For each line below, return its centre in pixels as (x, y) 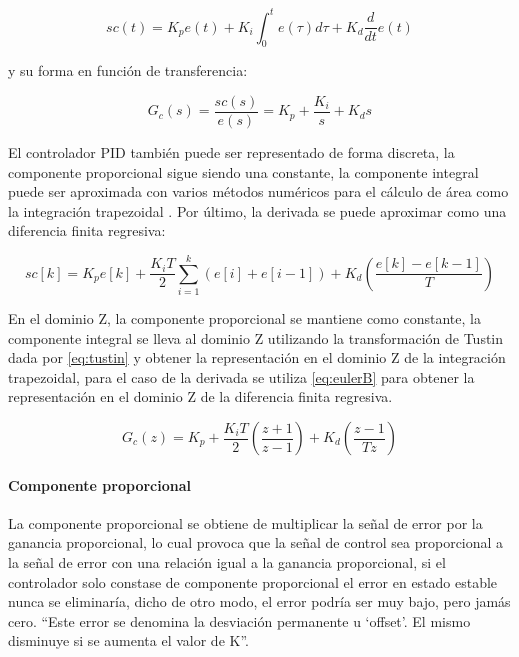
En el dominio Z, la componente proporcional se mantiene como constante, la (244, 318)
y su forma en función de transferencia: (128, 70)
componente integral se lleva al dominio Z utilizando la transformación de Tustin (256, 337)
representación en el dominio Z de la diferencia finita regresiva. (200, 396)
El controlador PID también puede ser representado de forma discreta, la (231, 151)
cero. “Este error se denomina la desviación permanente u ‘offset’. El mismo (239, 620)
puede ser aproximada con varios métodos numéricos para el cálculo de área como (258, 191)
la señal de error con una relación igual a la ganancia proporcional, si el (227, 562)
